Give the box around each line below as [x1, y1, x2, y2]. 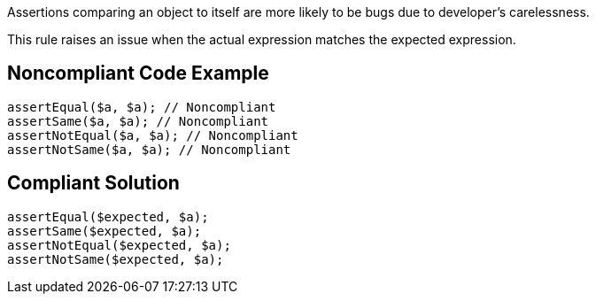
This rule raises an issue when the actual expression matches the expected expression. [7, 32, 516, 47]
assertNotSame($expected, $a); [7, 251, 224, 266]
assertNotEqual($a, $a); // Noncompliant [7, 127, 298, 143]
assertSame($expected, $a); [7, 223, 202, 238]
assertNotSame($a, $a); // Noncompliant [7, 142, 291, 157]
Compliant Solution [7, 172, 180, 195]
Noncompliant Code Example [7, 62, 269, 85]
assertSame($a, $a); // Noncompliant [7, 113, 269, 128]
